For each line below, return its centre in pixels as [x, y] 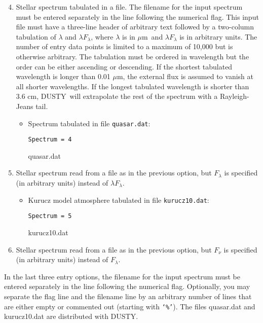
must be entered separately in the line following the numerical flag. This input [137, 16]
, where [102, 36]
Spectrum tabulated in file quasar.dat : [89, 123]
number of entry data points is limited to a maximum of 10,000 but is [124, 46]
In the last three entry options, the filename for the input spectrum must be [122, 276]
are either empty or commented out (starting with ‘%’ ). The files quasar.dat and [130, 306]
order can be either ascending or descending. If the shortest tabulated [124, 66]
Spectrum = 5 [50, 216]
